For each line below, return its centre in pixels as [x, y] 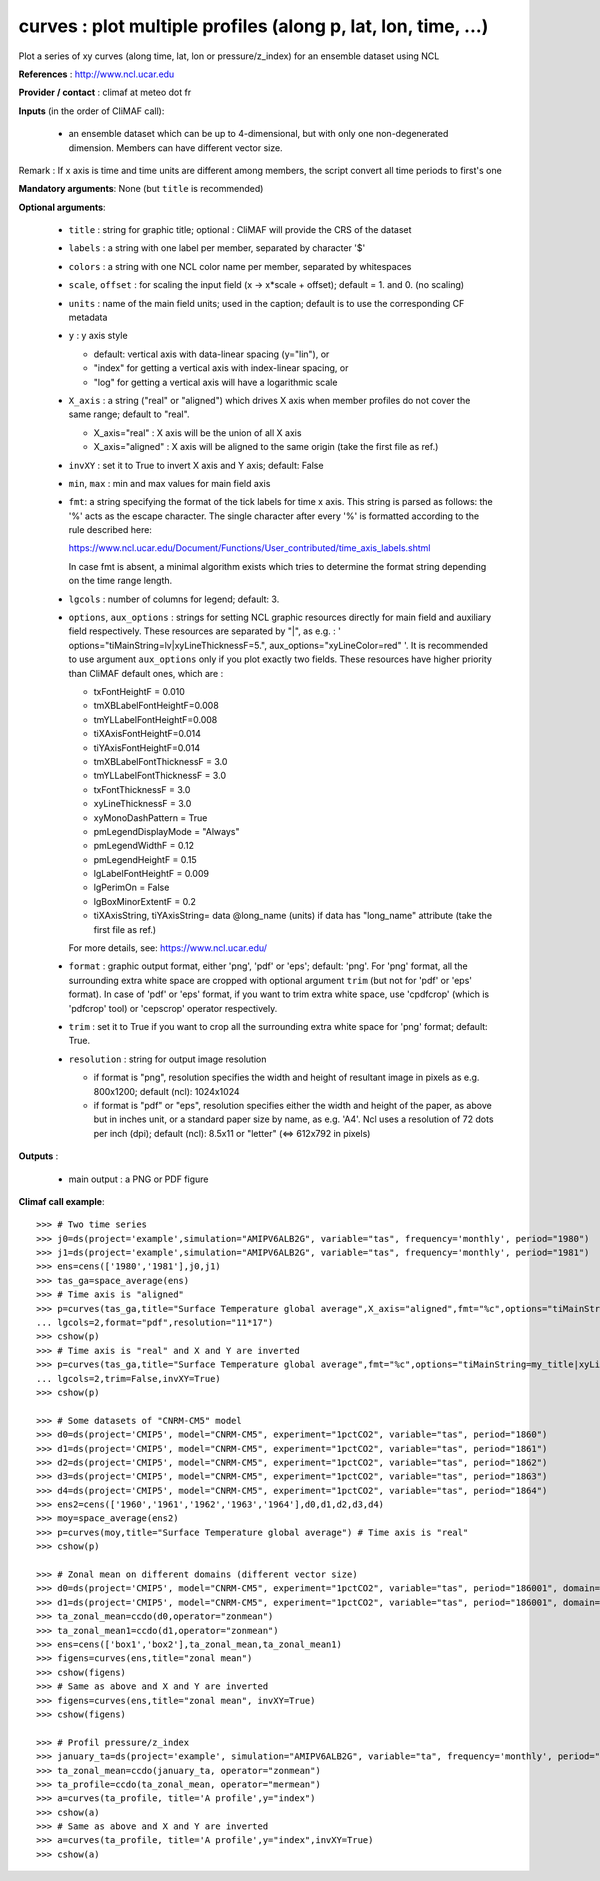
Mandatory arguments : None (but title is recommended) [141, 189]
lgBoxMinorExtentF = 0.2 [145, 901]
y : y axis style [98, 336]
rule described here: [110, 530]
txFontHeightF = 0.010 [139, 691]
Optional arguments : [62, 207]
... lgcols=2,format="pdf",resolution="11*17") [155, 1323]
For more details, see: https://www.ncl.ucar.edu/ [168, 948]
